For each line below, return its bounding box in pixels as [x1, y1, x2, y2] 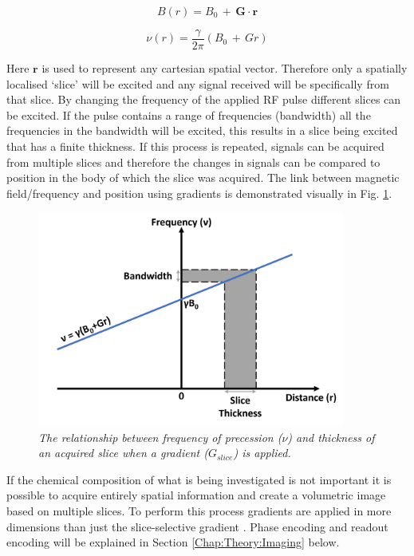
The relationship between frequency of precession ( [38, 428, 282, 445]
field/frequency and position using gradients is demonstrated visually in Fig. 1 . [6, 184, 392, 201]
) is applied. [233, 444, 291, 461]
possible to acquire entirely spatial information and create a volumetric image [6, 487, 386, 503]
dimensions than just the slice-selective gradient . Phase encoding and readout [6, 518, 388, 534]
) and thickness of [287, 428, 375, 445]
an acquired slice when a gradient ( [38, 444, 208, 461]
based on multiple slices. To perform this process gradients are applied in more [6, 502, 392, 519]
